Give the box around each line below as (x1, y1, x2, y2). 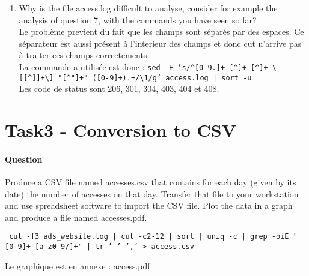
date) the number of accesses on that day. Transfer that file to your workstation (5, 187, 299, 200)
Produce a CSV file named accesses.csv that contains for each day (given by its (5, 176, 296, 188)
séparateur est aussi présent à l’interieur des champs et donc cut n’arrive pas (19, 37, 302, 49)
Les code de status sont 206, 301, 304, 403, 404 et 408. (19, 82, 219, 95)
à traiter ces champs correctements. (19, 49, 150, 61)
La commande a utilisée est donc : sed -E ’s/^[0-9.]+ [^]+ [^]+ (19, 60, 268, 73)
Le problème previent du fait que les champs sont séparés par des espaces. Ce (19, 25, 304, 38)
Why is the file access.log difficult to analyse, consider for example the (19, 2, 278, 14)
